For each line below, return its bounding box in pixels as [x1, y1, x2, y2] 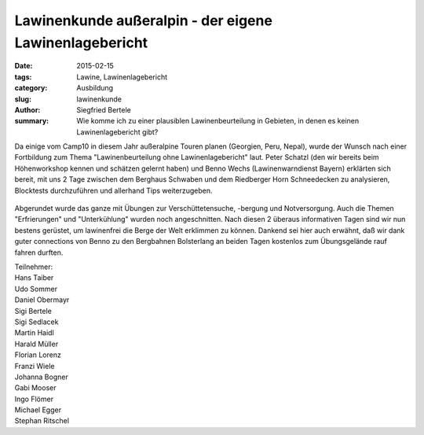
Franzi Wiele [14, 361, 55, 370]
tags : [14, 72, 32, 82]
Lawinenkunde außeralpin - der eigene [14, 12, 272, 29]
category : [14, 83, 48, 93]
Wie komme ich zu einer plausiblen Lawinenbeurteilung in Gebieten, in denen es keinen [76, 116, 360, 126]
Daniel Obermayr [14, 295, 70, 304]
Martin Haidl [14, 328, 54, 337]
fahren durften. [14, 248, 64, 257]
